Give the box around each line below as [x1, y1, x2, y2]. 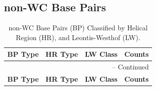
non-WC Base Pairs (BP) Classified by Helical [8, 22, 148, 33]
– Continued [112, 62, 149, 72]
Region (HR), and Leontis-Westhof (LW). [16, 32, 140, 42]
